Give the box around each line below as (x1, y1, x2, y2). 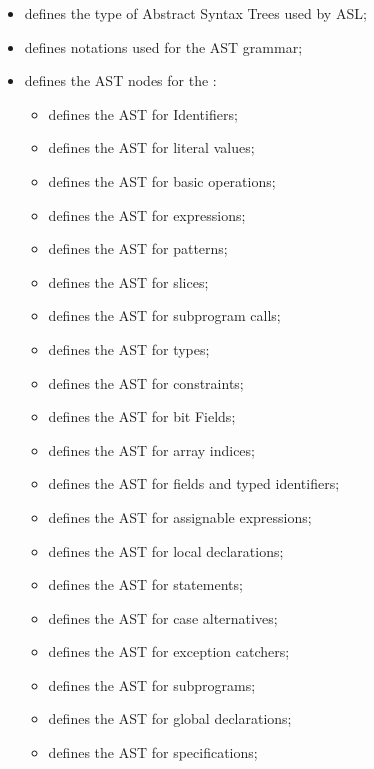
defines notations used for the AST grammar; (24, 36, 303, 57)
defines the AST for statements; (48, 574, 243, 595)
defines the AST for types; (48, 338, 210, 359)
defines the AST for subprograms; (48, 674, 256, 695)
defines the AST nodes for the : (24, 70, 217, 91)
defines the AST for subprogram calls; (48, 305, 281, 326)
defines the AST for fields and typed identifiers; (48, 473, 340, 494)
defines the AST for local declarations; (48, 540, 284, 561)
